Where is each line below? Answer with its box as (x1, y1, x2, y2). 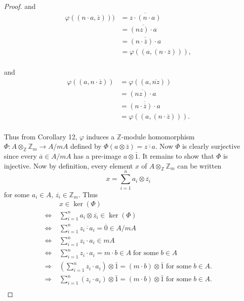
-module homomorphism (121, 131, 195, 141)
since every (4, 150, 37, 161)
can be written (177, 160, 222, 171)
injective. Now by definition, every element (4, 160, 133, 171)
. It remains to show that (138, 150, 214, 161)
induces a (86, 131, 115, 141)
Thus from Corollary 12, (4, 131, 78, 141)
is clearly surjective (182, 141, 240, 151)
